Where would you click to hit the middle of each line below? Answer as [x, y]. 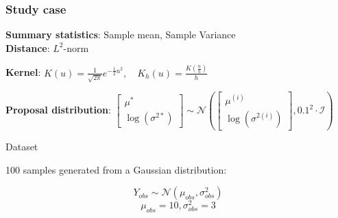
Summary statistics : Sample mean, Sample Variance [121, 35]
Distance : [28, 47]
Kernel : [23, 72]
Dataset [22, 147]
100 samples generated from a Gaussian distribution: [116, 169]
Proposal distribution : [58, 110]
